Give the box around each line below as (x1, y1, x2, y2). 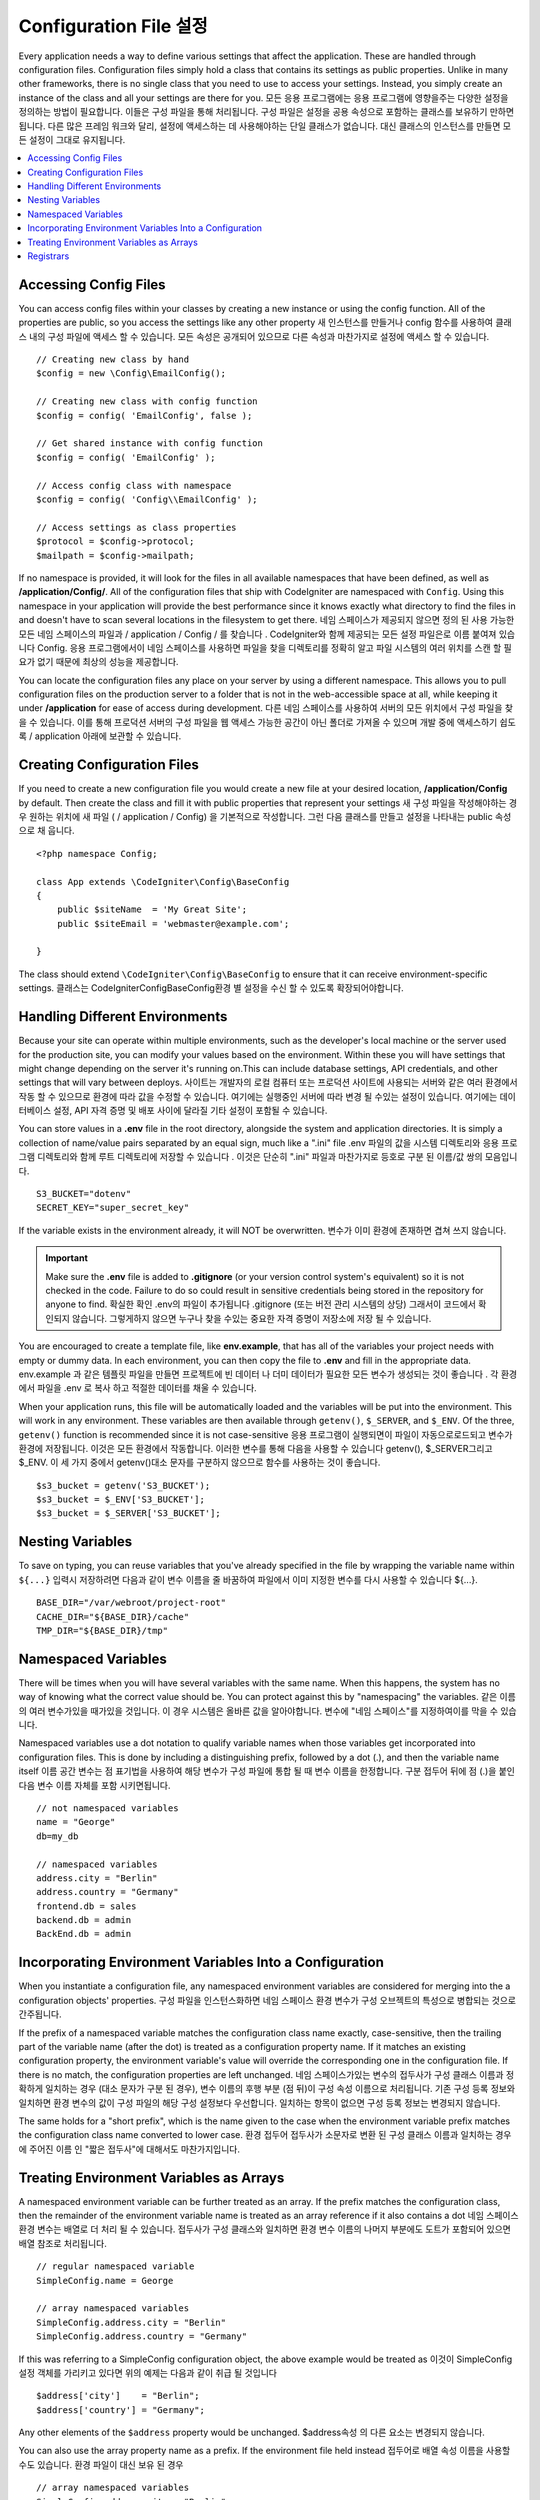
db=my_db (36, 1830, 79, 1842)
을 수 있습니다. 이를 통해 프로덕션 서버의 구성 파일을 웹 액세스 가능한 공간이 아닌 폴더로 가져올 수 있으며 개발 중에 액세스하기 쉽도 (18, 716, 517, 728)
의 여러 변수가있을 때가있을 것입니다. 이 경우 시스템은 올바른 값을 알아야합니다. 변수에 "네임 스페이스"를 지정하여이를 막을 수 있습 (18, 1705, 517, 1717)
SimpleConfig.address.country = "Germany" (36, 2331, 248, 2342)
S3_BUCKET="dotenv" (36, 1188, 132, 1200)
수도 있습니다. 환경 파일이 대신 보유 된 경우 (18, 2458, 184, 2470)
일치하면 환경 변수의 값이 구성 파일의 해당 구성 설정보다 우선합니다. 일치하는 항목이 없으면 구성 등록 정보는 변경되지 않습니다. (18, 2096, 501, 2109)
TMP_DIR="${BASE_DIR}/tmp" (36, 1625, 169, 1636)
